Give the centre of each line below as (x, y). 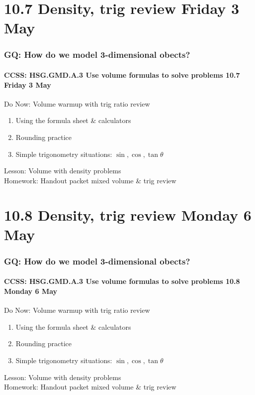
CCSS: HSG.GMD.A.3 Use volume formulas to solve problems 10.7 (122, 75)
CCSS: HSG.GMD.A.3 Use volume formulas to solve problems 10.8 (122, 281)
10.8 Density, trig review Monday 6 (128, 214)
